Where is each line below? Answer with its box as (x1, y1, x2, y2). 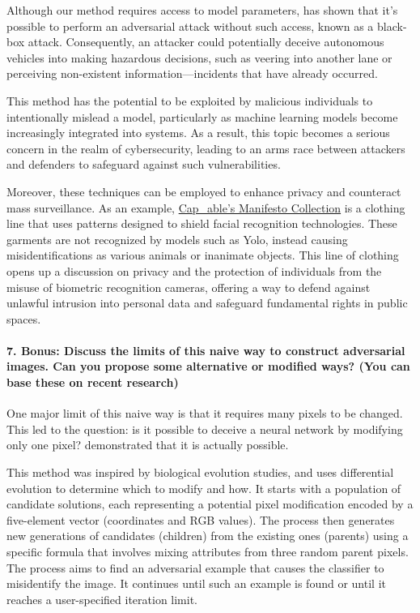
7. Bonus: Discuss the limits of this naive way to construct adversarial (6, 341, 405, 358)
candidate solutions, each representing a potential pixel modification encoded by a (6, 495, 414, 512)
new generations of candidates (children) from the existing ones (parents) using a (6, 527, 409, 544)
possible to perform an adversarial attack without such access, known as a (6, 17, 374, 34)
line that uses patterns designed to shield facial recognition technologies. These (6, 215, 397, 232)
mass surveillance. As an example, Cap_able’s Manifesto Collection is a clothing (6, 199, 405, 216)
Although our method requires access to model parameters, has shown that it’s (6, 2, 398, 18)
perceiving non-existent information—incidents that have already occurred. (6, 65, 378, 82)
